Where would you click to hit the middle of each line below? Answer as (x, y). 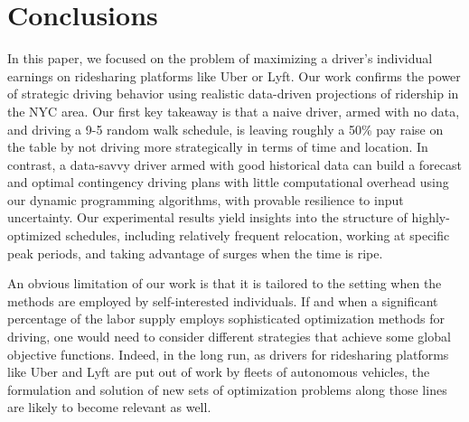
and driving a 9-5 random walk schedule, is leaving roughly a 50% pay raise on (225, 129)
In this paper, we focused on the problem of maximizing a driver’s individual (220, 58)
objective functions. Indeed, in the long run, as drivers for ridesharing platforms (228, 354)
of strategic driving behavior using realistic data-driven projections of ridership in (233, 94)
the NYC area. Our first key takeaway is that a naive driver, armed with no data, (234, 111)
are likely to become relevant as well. (109, 407)
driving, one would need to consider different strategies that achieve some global (229, 337)
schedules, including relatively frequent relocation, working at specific (258, 235)
